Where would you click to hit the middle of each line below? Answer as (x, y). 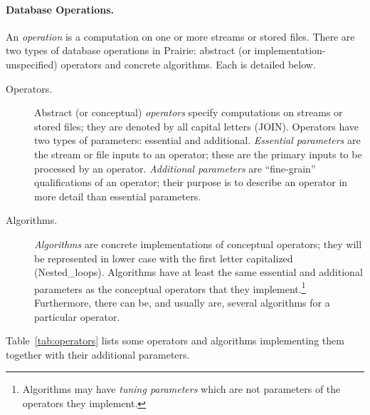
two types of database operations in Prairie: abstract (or (128, 50)
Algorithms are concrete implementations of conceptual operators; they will (198, 244)
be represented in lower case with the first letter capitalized (164, 258)
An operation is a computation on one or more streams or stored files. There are (180, 36)
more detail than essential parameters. (118, 196)
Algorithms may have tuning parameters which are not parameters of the (181, 389)
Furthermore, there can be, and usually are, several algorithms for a (182, 302)
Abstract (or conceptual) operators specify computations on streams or (189, 112)
